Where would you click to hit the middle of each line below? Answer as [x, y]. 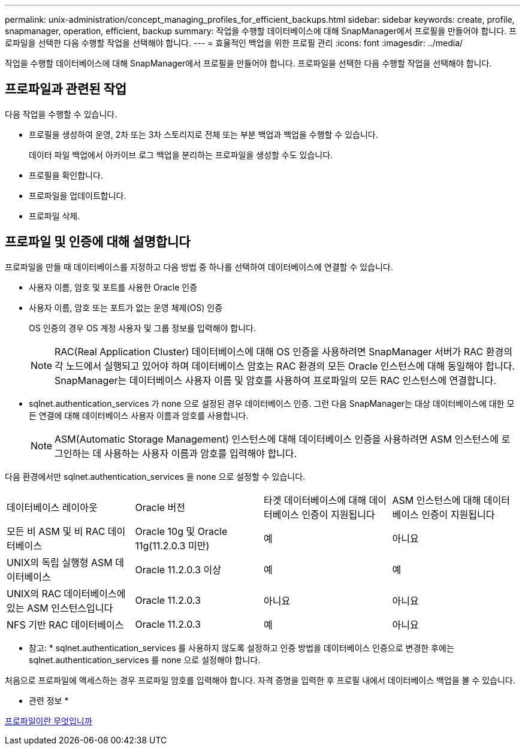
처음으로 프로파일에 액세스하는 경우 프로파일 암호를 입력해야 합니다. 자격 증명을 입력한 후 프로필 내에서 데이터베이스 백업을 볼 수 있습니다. [260, 680]
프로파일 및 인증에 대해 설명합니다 [98, 242]
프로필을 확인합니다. [66, 175]
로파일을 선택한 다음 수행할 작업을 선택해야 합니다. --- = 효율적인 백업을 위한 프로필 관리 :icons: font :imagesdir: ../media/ [234, 43]
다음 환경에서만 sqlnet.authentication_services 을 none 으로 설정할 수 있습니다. [155, 476]
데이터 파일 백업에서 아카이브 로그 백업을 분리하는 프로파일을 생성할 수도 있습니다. [181, 155]
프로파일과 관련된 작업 [66, 89]
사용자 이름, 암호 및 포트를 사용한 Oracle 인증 [113, 287]
